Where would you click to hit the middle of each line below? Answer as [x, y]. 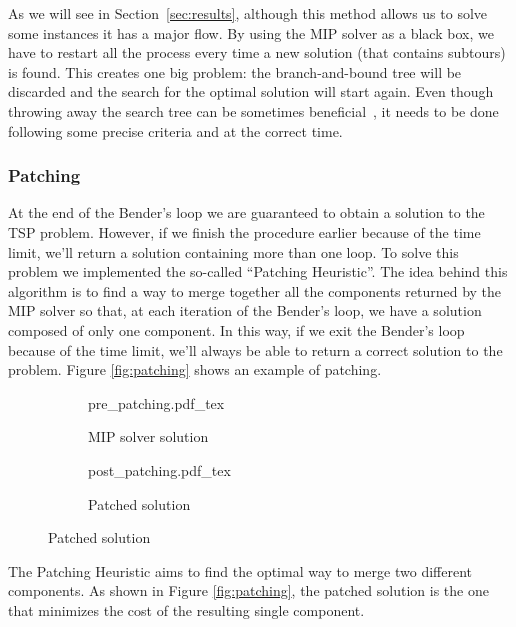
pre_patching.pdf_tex [156, 402]
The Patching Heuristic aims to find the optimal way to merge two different [240, 570]
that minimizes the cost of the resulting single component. [186, 609]
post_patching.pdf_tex [159, 469]
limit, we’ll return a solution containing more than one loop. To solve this [233, 251]
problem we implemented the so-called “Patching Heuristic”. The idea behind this [258, 271]
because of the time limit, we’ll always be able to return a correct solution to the [255, 349]
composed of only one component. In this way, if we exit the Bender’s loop [236, 329]
